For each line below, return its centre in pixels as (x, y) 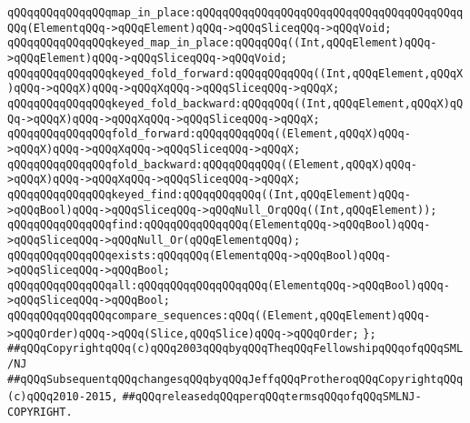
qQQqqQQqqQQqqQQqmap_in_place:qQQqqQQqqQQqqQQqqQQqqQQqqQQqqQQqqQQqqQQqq (235, 13)
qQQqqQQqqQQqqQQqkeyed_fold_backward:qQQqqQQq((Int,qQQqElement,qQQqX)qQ (235, 103)
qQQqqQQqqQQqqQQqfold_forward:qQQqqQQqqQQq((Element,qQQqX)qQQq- (209, 134)
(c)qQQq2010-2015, (63, 397)
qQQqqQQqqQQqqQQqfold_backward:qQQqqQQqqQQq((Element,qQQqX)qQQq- (213, 164)
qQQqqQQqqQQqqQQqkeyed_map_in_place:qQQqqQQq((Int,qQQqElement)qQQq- (222, 43)
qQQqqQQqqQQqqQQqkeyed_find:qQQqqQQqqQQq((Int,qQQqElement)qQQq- (209, 194)
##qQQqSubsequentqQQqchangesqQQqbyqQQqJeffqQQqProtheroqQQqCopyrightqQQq (235, 379)
